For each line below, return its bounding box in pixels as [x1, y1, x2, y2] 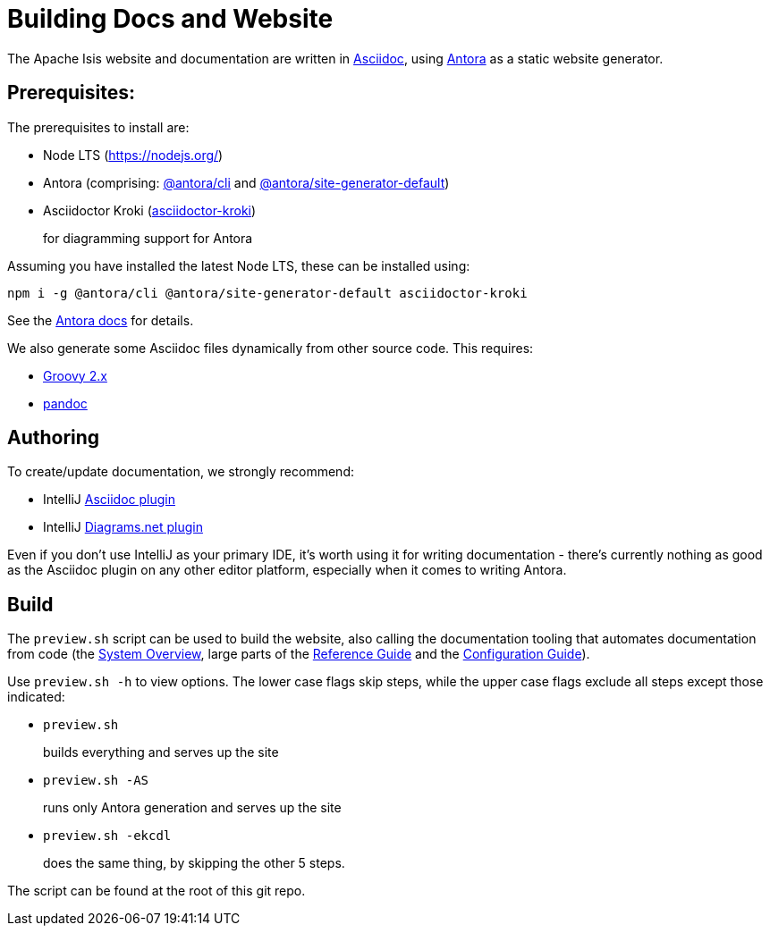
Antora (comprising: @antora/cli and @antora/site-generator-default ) [43, 174, 450, 190]
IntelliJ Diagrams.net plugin [43, 519, 203, 535]
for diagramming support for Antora [43, 230, 253, 246]
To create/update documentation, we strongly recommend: [7, 464, 354, 480]
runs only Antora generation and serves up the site [43, 800, 342, 816]
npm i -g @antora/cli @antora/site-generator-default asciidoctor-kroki [7, 285, 528, 300]
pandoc [43, 395, 88, 411]
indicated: [7, 689, 65, 705]
